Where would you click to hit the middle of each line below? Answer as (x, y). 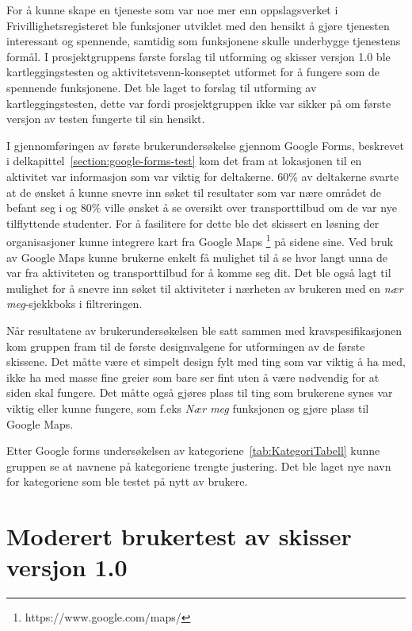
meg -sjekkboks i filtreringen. (74, 304)
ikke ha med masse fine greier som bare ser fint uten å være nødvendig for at (193, 377)
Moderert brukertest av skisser (179, 536)
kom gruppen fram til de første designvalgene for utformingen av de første (186, 346)
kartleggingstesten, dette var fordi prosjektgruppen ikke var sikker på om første (199, 103)
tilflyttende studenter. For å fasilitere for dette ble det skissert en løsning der (193, 223)
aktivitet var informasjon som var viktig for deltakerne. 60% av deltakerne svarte (203, 176)
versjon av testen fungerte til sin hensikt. (106, 119)
